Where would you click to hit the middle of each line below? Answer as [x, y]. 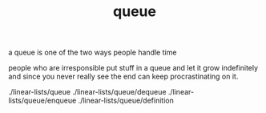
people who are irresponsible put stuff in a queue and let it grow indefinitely [133, 68]
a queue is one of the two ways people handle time [93, 52]
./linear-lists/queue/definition [126, 101]
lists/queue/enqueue [42, 101]
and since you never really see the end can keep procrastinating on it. [123, 77]
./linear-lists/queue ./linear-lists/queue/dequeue [87, 92]
